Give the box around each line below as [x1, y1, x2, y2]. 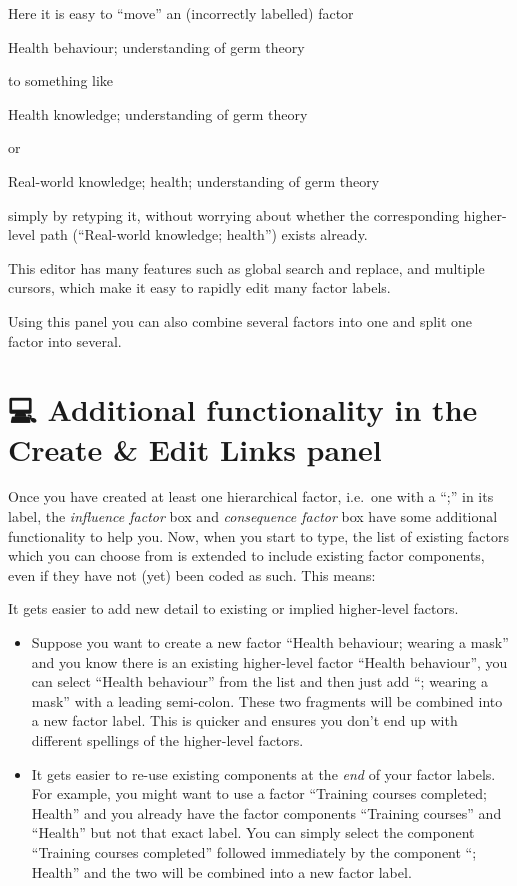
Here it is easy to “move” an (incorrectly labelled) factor [8, 3, 354, 23]
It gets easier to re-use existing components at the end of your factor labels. [31, 763, 496, 784]
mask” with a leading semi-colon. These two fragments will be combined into [31, 690, 503, 711]
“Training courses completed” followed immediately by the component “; [31, 841, 477, 862]
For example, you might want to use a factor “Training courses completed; [31, 783, 487, 804]
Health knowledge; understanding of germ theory [8, 103, 308, 124]
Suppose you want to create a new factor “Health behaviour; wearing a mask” [31, 632, 509, 652]
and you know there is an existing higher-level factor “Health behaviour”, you [31, 651, 508, 672]
